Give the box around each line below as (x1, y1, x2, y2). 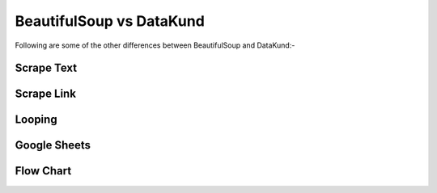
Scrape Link (15, 87, 77, 101)
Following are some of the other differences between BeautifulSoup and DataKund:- (15, 40, 295, 50)
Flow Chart (15, 164, 72, 178)
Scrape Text (15, 61, 77, 75)
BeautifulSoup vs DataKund (15, 12, 206, 30)
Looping (15, 113, 57, 127)
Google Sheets (15, 138, 91, 153)
